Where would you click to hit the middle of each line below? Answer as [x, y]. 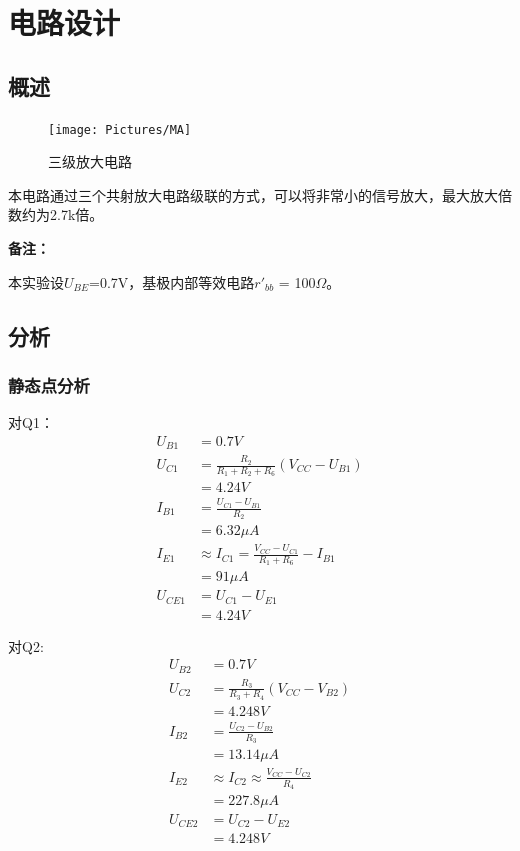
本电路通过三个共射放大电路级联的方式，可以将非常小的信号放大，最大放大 [253, 194]
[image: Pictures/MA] [120, 129]
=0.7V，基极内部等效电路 [172, 281]
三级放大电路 [90, 161]
